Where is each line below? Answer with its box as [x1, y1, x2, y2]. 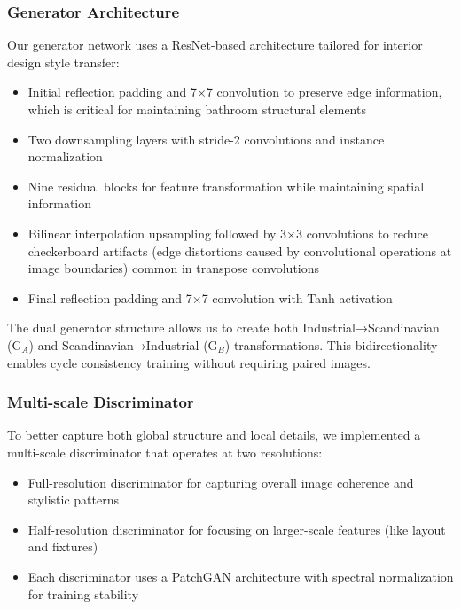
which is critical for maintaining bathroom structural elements [27, 100, 366, 118]
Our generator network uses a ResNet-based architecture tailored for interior [7, 35, 423, 54]
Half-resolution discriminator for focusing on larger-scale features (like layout [27, 519, 446, 538]
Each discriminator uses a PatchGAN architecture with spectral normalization [27, 566, 454, 585]
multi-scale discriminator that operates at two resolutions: [7, 442, 323, 461]
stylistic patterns [27, 490, 119, 509]
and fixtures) [27, 537, 98, 556]
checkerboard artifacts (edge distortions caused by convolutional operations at [27, 241, 452, 260]
